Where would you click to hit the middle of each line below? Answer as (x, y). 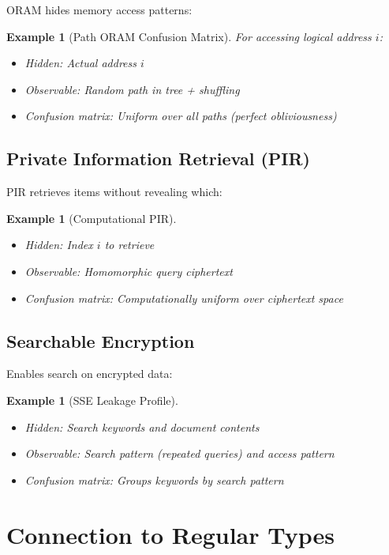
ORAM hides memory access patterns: (99, 9)
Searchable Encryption (101, 340)
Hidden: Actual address (81, 63)
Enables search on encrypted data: (90, 374)
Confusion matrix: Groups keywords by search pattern (154, 479)
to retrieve (129, 245)
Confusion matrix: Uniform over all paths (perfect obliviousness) (181, 116)
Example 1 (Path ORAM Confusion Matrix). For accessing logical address (189, 36)
